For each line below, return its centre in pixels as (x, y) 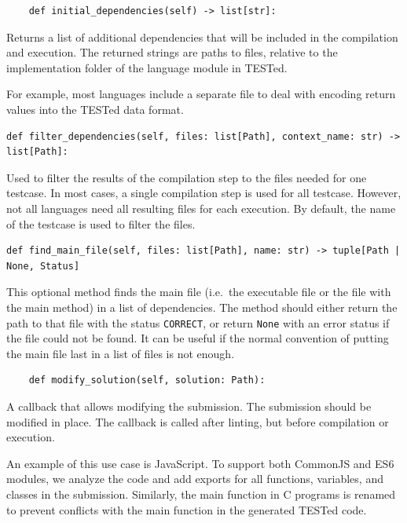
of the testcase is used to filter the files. (101, 223)
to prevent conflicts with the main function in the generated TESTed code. (187, 509)
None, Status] (43, 266)
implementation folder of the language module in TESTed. (147, 67)
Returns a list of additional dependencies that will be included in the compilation (202, 37)
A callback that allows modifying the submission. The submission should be (189, 406)
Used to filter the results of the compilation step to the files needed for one (187, 177)
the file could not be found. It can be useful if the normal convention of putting (198, 338)
